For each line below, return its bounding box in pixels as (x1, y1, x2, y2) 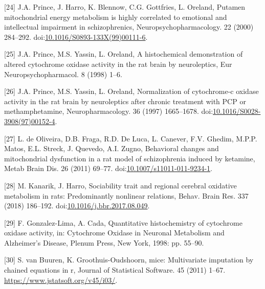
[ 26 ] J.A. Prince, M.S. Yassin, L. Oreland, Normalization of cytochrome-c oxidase (4, 86, 259, 97)
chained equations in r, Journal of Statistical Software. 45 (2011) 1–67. (4, 264, 226, 275)
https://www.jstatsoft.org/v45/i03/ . (4, 274, 118, 285)
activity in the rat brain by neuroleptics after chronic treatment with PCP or (4, 95, 246, 106)
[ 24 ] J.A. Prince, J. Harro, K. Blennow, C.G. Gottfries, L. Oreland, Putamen (4, 2, 246, 12)
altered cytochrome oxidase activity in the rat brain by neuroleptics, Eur (4, 58, 232, 69)
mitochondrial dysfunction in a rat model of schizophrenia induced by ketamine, (4, 153, 255, 163)
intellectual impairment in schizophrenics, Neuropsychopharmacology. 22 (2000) (4, 21, 254, 32)
